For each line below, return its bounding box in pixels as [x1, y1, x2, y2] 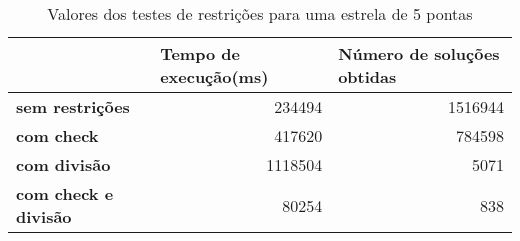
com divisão [16, 153, 111, 176]
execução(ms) [160, 65, 269, 88]
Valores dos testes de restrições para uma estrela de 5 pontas [47, 2, 473, 25]
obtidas [338, 65, 397, 88]
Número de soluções [338, 42, 500, 65]
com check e [16, 182, 114, 205]
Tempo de [160, 42, 240, 65]
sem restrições [16, 95, 130, 118]
